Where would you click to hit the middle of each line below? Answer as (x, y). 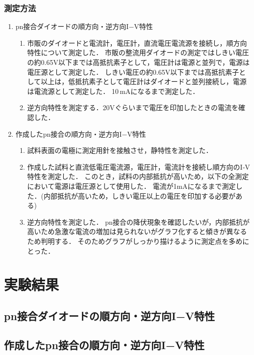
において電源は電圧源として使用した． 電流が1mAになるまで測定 (131, 186)
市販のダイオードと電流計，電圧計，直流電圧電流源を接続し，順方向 (137, 43)
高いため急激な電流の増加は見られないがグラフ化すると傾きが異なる (137, 231)
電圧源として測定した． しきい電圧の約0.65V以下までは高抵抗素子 (133, 72)
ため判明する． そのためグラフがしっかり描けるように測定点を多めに (138, 241)
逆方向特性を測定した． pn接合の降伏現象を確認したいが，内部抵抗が (138, 222)
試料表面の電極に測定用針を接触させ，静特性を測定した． (120, 150)
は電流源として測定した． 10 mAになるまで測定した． (113, 91)
